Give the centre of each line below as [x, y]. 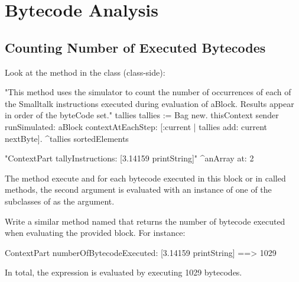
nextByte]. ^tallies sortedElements [67, 138]
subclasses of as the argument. [60, 201]
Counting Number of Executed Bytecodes [135, 47]
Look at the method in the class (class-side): [85, 72]
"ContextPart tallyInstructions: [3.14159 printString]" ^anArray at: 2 [129, 158]
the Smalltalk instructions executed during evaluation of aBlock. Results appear [149, 103]
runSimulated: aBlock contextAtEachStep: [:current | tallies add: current [136, 126]
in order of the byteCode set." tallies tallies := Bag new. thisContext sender [142, 115]
